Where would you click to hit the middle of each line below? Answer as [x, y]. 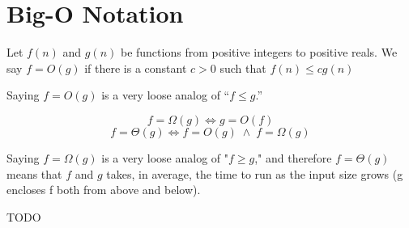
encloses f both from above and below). [104, 190]
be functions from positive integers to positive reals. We [259, 52]
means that [34, 173]
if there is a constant [136, 68]
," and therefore [293, 157]
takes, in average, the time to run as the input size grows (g [255, 173]
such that [243, 68]
